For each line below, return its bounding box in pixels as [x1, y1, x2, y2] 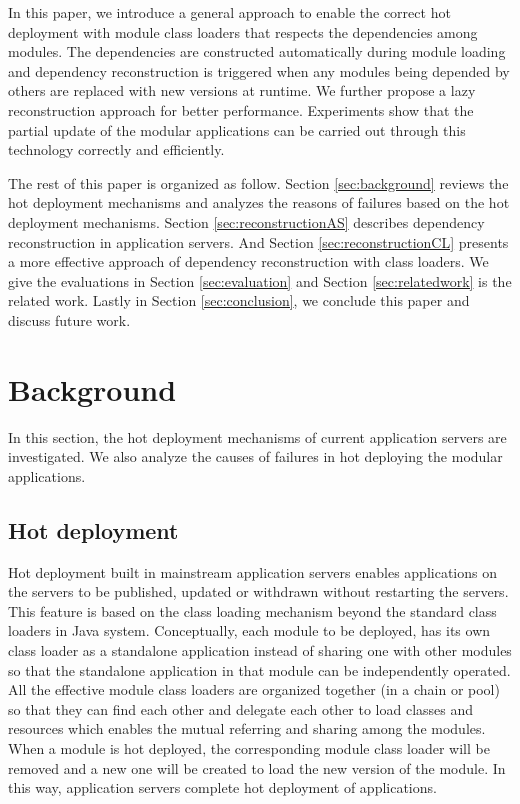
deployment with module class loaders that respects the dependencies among [8, 21, 478, 42]
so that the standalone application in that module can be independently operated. [8, 659, 511, 680]
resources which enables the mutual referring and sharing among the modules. [8, 718, 486, 739]
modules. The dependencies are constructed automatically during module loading [8, 41, 506, 62]
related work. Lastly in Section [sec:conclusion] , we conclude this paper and [8, 290, 470, 311]
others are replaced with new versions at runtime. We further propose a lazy [8, 80, 476, 101]
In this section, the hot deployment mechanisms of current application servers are [8, 426, 507, 447]
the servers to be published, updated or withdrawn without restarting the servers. [8, 581, 509, 602]
